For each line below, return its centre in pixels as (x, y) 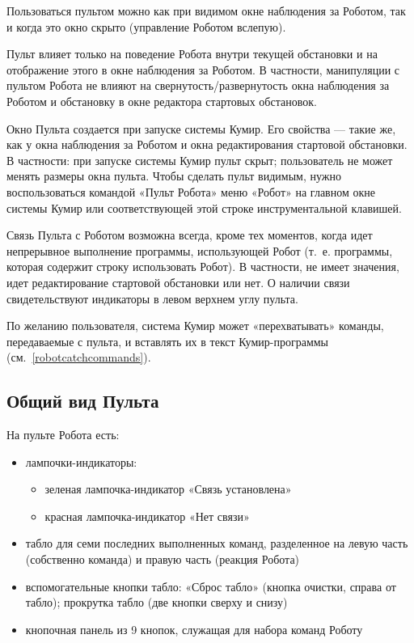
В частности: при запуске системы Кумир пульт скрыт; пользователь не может (200, 160)
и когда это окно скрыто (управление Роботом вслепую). (146, 26)
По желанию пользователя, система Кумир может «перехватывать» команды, (195, 326)
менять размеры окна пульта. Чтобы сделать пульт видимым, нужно (174, 176)
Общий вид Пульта (83, 401)
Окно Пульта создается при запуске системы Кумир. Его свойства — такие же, (201, 128)
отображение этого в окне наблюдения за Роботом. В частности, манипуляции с (203, 69)
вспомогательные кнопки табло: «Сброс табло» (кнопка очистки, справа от (211, 586)
